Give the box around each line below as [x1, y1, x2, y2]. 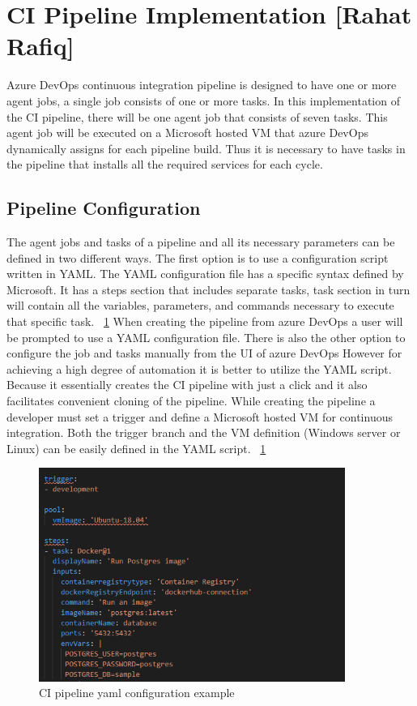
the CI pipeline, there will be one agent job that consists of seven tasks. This [6, 108, 388, 125]
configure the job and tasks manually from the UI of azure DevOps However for [6, 344, 402, 362]
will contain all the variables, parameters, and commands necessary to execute [6, 297, 394, 314]
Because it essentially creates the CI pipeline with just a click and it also [6, 376, 368, 393]
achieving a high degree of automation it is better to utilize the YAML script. [6, 360, 392, 377]
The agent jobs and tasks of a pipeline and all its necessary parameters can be [6, 233, 395, 250]
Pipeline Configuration [6, 195, 201, 220]
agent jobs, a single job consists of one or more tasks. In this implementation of [6, 92, 400, 109]
